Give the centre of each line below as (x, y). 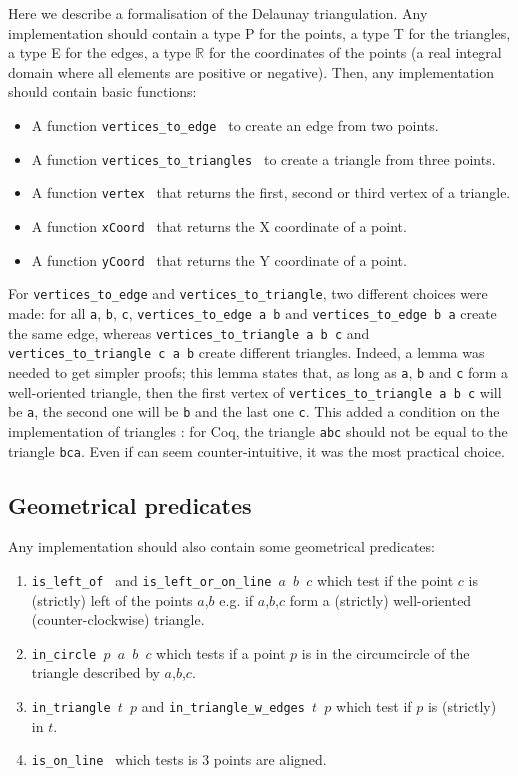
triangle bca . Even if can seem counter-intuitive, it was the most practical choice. (256, 450)
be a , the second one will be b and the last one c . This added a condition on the (254, 411)
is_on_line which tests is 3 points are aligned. (179, 759)
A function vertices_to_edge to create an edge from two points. (235, 124)
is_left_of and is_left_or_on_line (151, 579)
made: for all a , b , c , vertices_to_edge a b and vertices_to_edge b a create (252, 312)
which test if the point (385, 579)
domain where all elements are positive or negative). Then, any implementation (251, 71)
